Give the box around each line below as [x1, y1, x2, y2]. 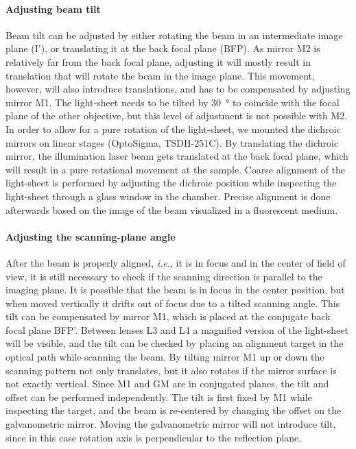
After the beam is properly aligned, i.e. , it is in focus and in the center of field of [5, 255, 346, 269]
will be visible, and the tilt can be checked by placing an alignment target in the [5, 336, 344, 350]
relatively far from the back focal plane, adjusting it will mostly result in [5, 54, 311, 69]
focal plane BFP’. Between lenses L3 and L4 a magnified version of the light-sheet [5, 322, 349, 337]
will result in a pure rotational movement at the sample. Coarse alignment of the [5, 162, 346, 176]
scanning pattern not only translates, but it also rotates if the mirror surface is [5, 363, 337, 377]
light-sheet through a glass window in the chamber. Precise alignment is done [5, 189, 331, 203]
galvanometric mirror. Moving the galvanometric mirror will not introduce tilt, [5, 417, 336, 431]
